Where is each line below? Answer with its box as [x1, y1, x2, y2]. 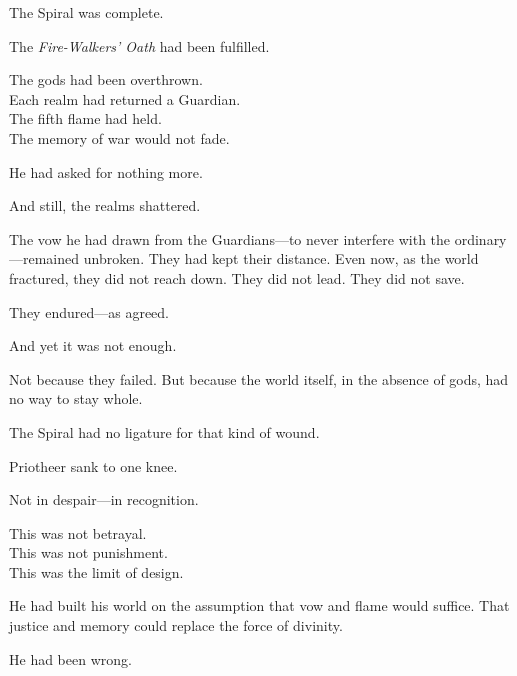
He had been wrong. [9, 648, 132, 669]
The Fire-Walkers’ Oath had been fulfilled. [9, 35, 270, 56]
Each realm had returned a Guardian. [9, 88, 241, 109]
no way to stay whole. [9, 388, 143, 409]
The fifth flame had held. [9, 108, 162, 129]
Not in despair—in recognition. [9, 489, 199, 510]
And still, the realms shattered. [9, 195, 201, 216]
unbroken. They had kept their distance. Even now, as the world [83, 248, 479, 269]
